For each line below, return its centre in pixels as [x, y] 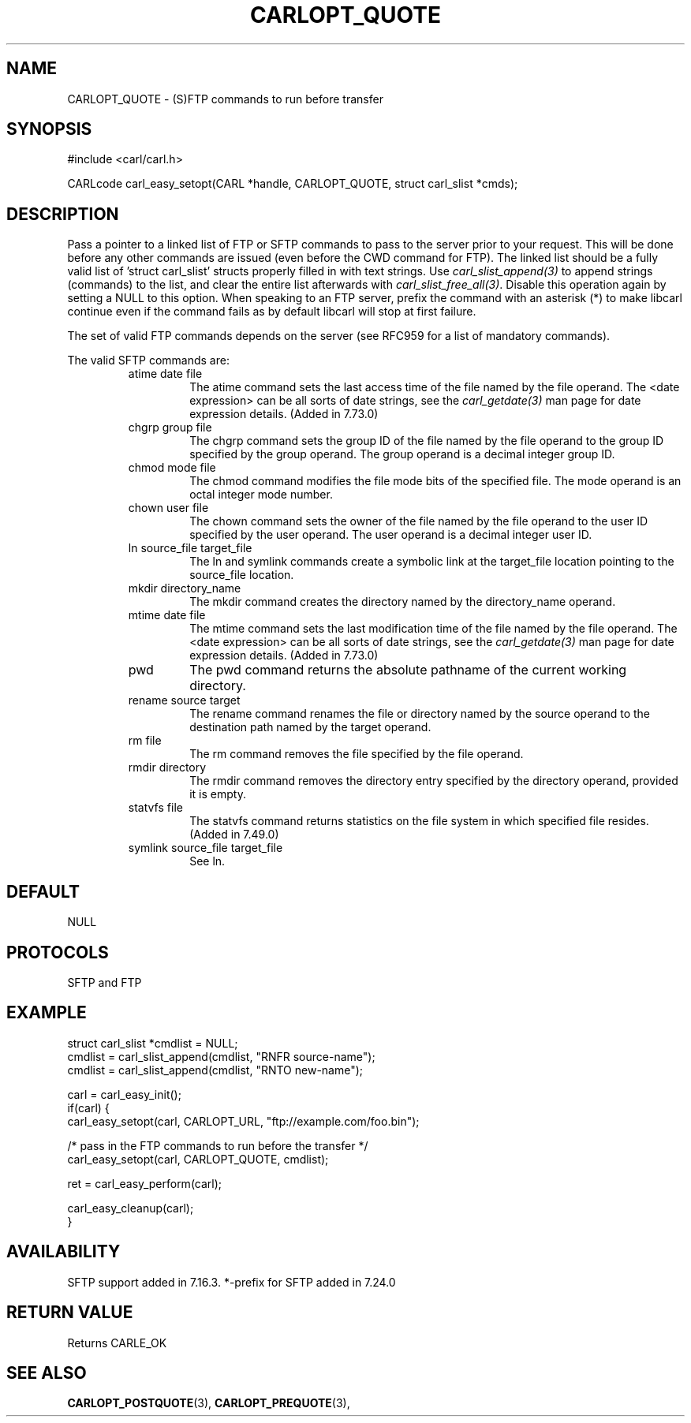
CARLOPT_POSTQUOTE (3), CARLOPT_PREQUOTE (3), [209, 1403]
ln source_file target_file [190, 548]
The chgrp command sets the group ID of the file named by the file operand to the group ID [427, 441]
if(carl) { [88, 1107]
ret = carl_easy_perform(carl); [145, 1183]
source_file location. [242, 575]
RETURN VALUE [70, 1313]
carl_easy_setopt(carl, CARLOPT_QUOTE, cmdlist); [198, 1159]
